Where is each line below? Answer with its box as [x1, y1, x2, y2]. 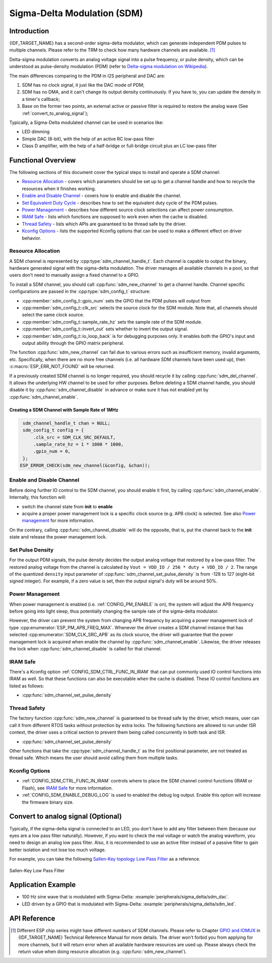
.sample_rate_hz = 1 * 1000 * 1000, [33, 441, 124, 447]
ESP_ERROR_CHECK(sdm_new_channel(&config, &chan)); [20, 463, 151, 468]
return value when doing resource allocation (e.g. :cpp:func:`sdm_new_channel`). [18, 948, 187, 954]
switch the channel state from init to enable [22, 503, 113, 509]
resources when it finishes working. [22, 186, 96, 192]
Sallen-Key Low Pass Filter [9, 867, 65, 873]
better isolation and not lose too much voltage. [9, 847, 106, 853]
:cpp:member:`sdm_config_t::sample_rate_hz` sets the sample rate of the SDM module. [22, 319, 202, 325]
